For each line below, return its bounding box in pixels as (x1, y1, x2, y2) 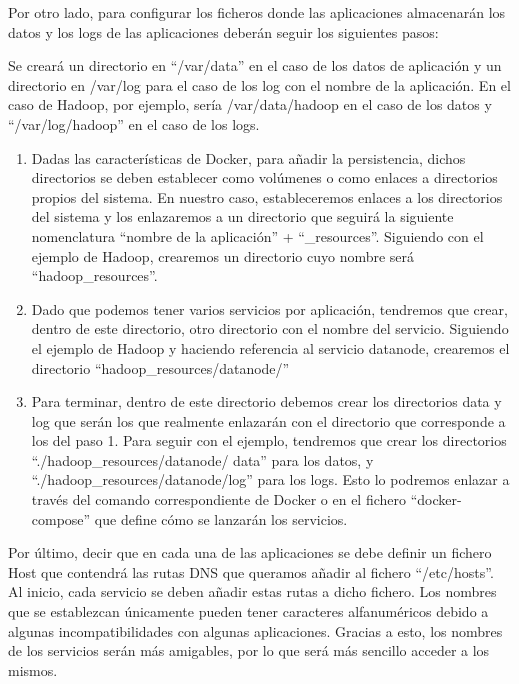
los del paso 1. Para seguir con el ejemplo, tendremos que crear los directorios (31, 430, 507, 451)
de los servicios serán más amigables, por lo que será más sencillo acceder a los (8, 640, 490, 661)
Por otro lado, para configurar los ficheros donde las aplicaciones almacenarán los (8, 2, 506, 22)
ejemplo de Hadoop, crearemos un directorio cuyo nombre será (31, 245, 415, 266)
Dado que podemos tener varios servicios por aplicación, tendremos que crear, (31, 298, 508, 319)
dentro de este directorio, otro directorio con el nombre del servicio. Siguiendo (31, 318, 509, 339)
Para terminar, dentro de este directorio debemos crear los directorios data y (31, 391, 502, 412)
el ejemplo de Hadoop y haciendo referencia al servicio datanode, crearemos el (31, 337, 510, 358)
